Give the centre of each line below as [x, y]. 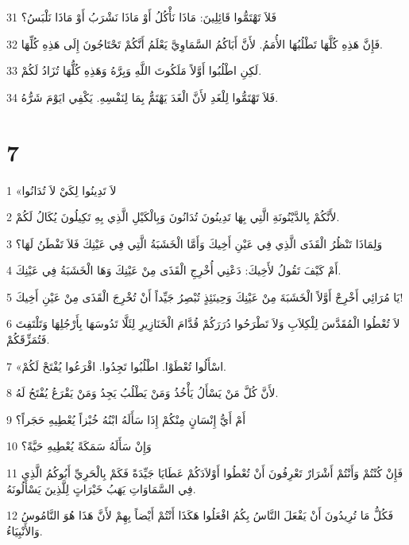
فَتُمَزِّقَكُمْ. [28, 339]
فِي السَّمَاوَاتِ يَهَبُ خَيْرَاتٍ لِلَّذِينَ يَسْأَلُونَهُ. [101, 488]
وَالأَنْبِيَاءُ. [25, 530]
